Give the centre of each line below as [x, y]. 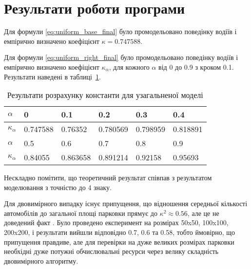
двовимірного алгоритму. [41, 260]
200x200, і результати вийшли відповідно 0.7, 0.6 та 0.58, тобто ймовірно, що [120, 232]
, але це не [203, 213]
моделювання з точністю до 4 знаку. [58, 187]
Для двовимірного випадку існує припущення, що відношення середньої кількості [126, 203]
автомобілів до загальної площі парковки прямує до [81, 213]
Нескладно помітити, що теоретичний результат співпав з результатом [108, 178]
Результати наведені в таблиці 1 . [52, 76]
